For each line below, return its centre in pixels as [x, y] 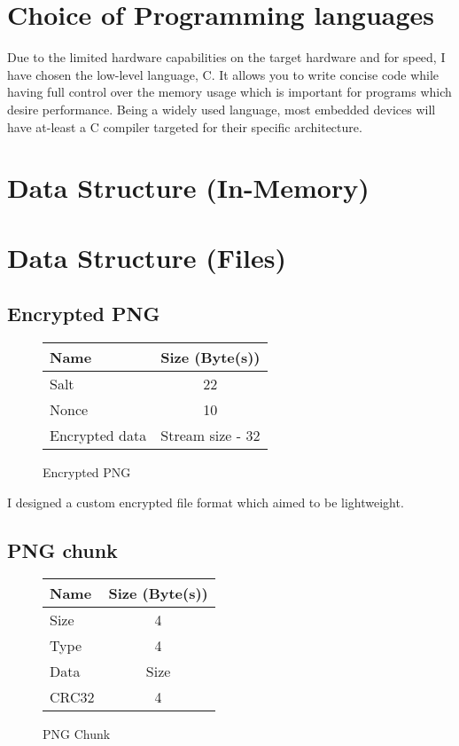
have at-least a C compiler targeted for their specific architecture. [185, 126]
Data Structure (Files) [147, 257]
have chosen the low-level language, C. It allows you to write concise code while [223, 74]
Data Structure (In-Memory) [188, 188]
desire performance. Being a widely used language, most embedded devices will [222, 109]
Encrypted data [98, 436]
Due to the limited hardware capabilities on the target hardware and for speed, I [226, 57]
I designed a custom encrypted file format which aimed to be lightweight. [206, 502]
